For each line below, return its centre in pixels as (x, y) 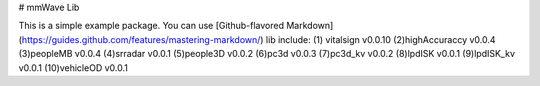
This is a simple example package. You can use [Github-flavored (151, 26)
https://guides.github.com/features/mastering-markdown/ (141, 39)
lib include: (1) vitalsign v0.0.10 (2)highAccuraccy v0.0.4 (380, 39)
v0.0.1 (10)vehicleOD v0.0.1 (73, 67)
